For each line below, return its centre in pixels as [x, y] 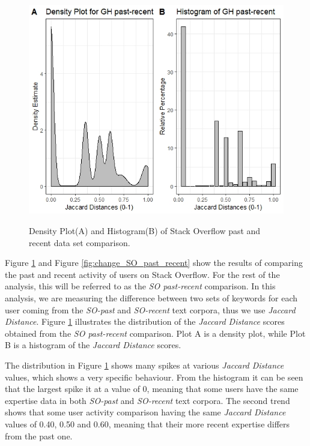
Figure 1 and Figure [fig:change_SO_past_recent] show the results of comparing [154, 263]
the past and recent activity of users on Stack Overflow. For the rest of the [142, 274]
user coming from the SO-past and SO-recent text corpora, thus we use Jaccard [150, 309]
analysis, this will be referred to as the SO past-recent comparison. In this [140, 286]
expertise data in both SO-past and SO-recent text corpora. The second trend [147, 400]
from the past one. [39, 435]
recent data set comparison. [80, 242]
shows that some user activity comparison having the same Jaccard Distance [145, 412]
